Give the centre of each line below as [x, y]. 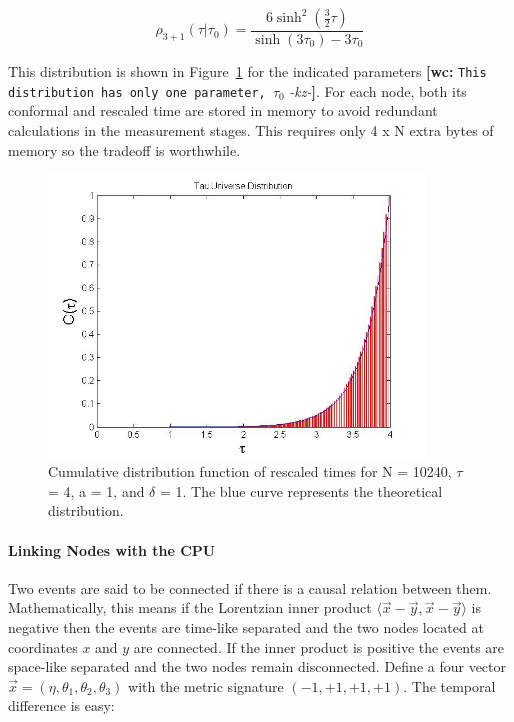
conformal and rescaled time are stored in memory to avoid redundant [223, 110]
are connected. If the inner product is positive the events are [319, 646]
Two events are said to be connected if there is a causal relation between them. [250, 587]
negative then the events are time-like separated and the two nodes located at [246, 626]
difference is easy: [61, 705]
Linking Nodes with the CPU [112, 549]
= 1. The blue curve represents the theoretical [301, 490]
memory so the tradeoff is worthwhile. [124, 149]
